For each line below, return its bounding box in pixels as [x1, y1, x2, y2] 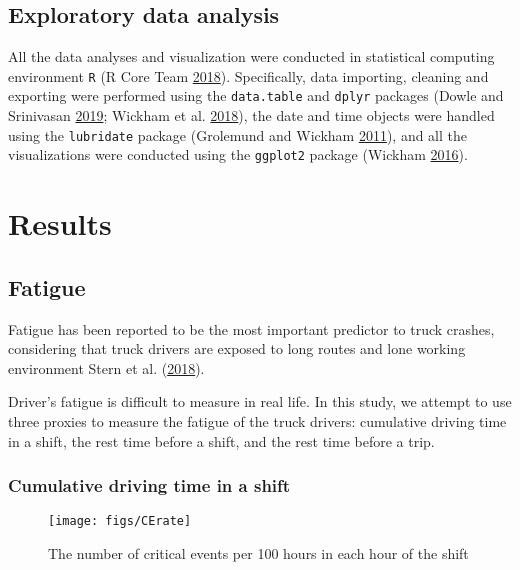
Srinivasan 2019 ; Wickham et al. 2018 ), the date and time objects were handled [8, 105, 495, 126]
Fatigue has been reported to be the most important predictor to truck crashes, [8, 318, 495, 339]
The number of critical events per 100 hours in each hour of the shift [48, 543, 469, 564]
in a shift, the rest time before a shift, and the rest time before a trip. [8, 430, 435, 451]
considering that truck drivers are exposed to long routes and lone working [8, 338, 466, 359]
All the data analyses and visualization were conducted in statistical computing [8, 46, 495, 67]
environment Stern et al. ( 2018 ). [8, 357, 205, 378]
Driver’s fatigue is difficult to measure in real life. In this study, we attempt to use [8, 391, 512, 412]
